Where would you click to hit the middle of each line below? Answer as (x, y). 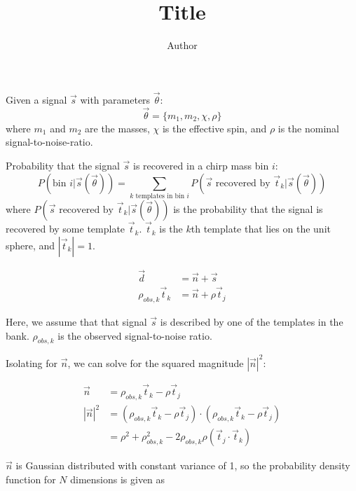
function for (31, 479)
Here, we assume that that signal (76, 321)
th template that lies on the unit (261, 229)
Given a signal (36, 99)
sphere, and (30, 245)
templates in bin (160, 196)
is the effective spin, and (214, 128)
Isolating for (32, 362)
